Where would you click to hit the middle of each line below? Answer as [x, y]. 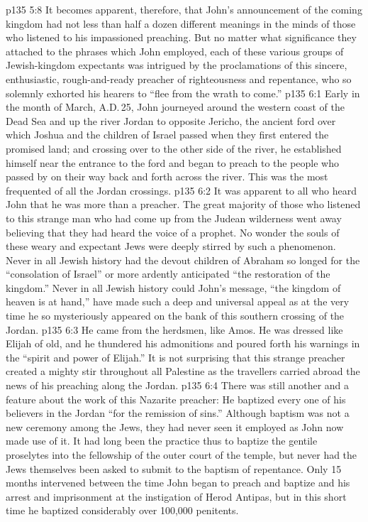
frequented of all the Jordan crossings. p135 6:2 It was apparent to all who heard [181, 190]
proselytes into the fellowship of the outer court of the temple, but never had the [182, 455]
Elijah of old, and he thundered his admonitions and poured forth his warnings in [183, 343]
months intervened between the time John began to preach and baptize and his [178, 483]
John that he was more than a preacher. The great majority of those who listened [183, 204]
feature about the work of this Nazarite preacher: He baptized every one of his [176, 399]
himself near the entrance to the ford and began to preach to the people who [173, 162]
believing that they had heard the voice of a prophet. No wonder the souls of [173, 232]
